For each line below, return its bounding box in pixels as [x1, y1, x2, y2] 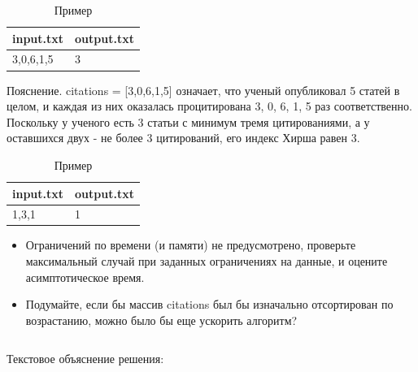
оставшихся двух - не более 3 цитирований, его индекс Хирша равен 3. [7, 129, 360, 146]
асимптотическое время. [25, 268, 145, 285]
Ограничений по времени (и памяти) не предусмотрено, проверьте [25, 236, 356, 253]
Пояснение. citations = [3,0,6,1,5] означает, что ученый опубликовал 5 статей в [7, 81, 400, 98]
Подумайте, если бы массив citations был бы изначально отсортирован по [25, 296, 394, 313]
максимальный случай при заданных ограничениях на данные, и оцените [25, 253, 388, 270]
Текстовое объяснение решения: [7, 350, 164, 367]
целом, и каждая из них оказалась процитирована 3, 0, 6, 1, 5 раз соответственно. [7, 97, 412, 115]
